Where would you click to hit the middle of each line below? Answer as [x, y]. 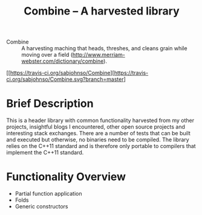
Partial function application [48, 194]
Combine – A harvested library [102, 11]
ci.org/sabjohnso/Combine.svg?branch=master [65, 79]
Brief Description [50, 104]
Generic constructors [41, 207]
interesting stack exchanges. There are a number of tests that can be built [98, 133]
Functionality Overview [66, 177]
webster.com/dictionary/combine [63, 61]
